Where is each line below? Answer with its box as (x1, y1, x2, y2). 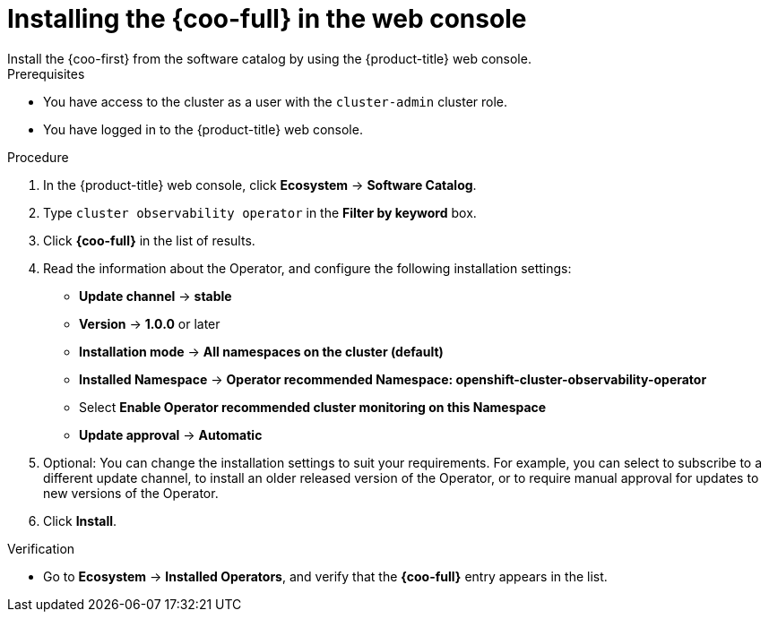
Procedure (7, 149, 69, 165)
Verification (7, 540, 75, 556)
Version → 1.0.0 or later (79, 315, 220, 331)
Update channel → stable (79, 288, 232, 304)
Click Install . (43, 512, 117, 529)
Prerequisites (7, 65, 85, 82)
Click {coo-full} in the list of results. (43, 232, 255, 248)
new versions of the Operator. (43, 485, 219, 501)
